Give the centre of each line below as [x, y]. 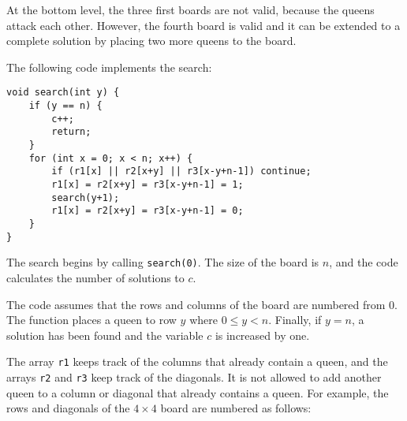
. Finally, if [295, 320]
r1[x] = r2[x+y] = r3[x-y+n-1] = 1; [147, 184]
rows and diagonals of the [68, 408]
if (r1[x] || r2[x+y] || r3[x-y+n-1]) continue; [181, 171]
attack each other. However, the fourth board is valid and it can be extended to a [203, 25]
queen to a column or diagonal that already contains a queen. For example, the [198, 392]
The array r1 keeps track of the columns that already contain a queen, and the [197, 361]
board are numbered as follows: [236, 408]
